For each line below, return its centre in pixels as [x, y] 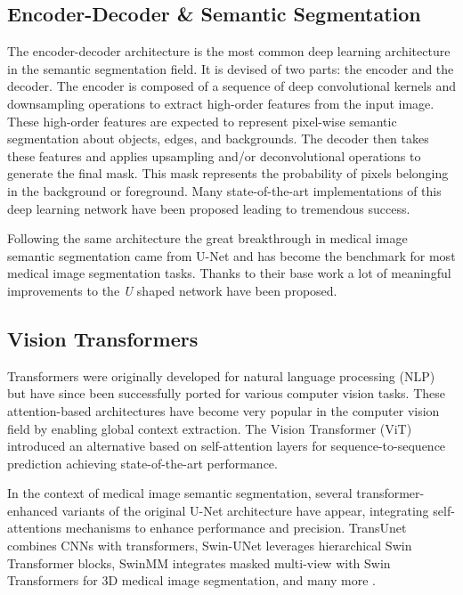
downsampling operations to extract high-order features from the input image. [221, 103]
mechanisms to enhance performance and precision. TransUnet [236, 528]
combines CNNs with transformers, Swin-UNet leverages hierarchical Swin [210, 546]
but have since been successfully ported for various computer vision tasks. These [226, 393]
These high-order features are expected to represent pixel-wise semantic [202, 121]
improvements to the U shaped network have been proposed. [172, 290]
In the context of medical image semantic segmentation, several [180, 493]
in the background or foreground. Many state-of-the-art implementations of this [224, 190]
